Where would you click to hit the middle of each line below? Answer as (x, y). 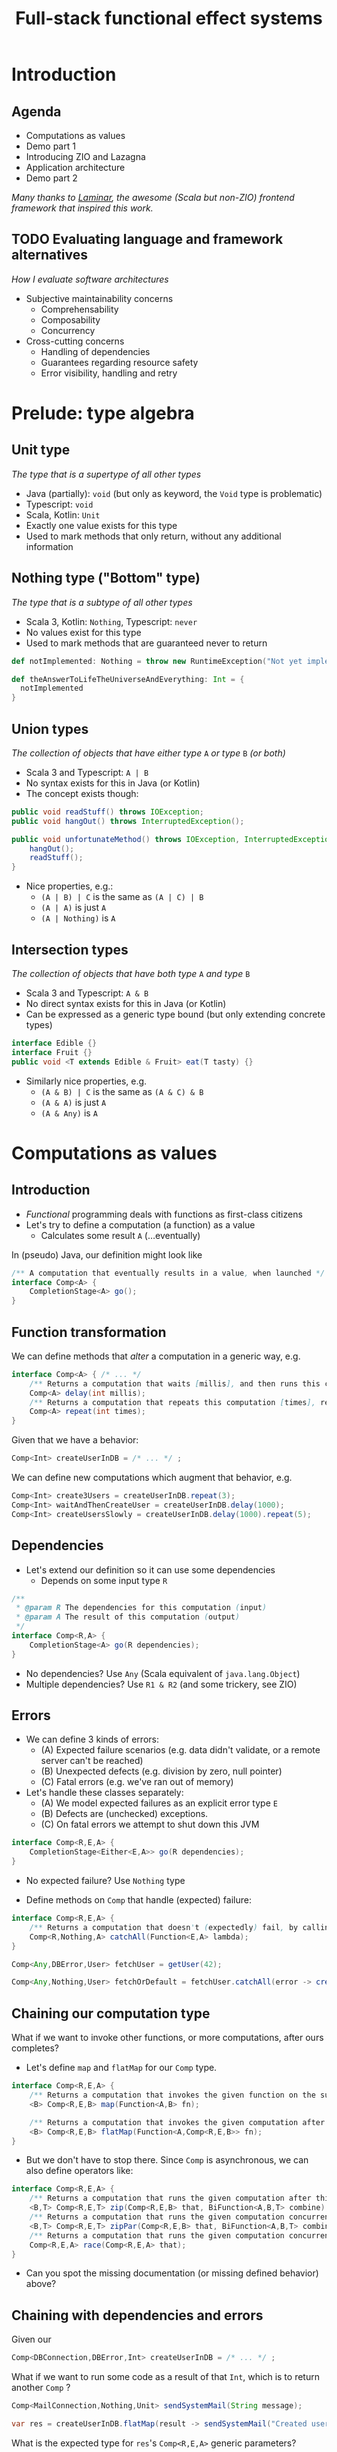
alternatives (50, 255)
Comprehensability (79, 309)
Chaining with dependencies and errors (137, 2315)
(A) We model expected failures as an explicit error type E (159, 1803)
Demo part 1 (50, 146)
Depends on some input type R (104, 1580)
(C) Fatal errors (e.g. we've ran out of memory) (137, 1782)
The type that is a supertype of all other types (106, 474)
